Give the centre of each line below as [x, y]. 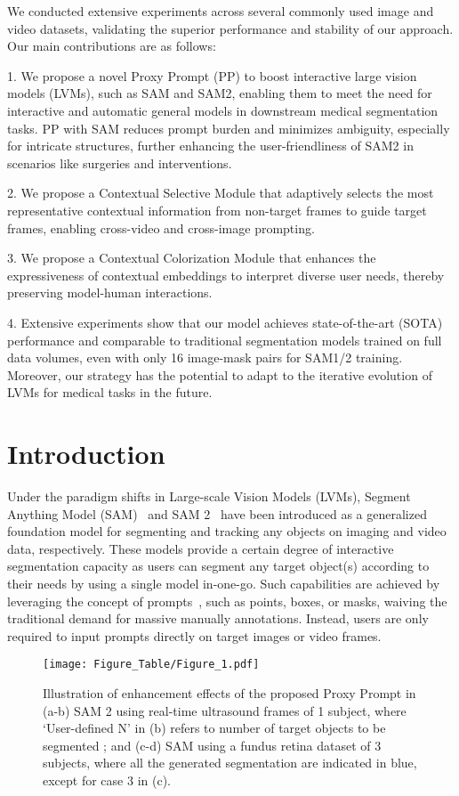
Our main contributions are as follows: [112, 46]
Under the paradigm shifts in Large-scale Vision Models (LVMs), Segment [209, 496]
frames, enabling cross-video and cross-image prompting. [161, 227]
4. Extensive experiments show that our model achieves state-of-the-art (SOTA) [225, 322]
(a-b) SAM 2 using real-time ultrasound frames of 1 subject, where [225, 710]
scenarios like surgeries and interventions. [120, 162]
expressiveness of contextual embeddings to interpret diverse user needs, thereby [226, 275]
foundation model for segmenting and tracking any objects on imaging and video [227, 531]
